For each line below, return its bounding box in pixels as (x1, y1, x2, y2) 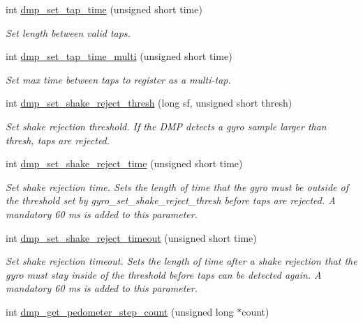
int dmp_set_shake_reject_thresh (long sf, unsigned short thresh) (6, 95, 292, 110)
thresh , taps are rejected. (6, 132, 110, 147)
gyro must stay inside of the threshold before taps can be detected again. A (6, 267, 322, 281)
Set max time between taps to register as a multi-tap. (6, 72, 231, 86)
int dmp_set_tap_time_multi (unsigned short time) (6, 49, 232, 63)
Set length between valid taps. (6, 25, 131, 40)
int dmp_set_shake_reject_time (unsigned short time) (6, 156, 243, 171)
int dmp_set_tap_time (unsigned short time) (6, 2, 202, 16)
